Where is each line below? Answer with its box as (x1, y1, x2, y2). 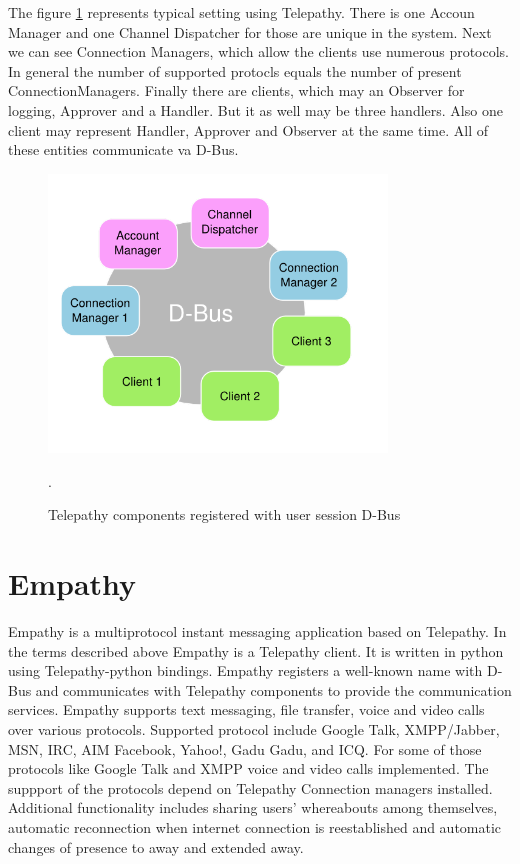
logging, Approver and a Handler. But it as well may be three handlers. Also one (8, 99, 503, 120)
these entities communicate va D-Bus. (8, 139, 239, 160)
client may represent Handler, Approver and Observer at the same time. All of (8, 119, 488, 140)
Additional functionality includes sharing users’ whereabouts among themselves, (8, 797, 498, 818)
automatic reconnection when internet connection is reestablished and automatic (8, 817, 502, 837)
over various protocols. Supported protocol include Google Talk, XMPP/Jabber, (8, 719, 500, 740)
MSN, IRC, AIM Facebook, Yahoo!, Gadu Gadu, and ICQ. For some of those (8, 738, 482, 759)
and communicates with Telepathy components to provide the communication (35, 679, 512, 700)
